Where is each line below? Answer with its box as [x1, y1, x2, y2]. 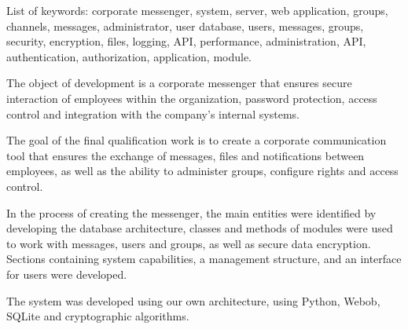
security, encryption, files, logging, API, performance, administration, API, [6, 33, 366, 49]
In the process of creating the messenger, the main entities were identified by [6, 204, 377, 221]
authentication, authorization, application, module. [6, 48, 252, 64]
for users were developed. [6, 265, 127, 282]
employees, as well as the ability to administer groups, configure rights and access [6, 163, 399, 179]
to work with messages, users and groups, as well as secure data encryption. [6, 235, 371, 251]
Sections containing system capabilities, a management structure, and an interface [6, 250, 402, 267]
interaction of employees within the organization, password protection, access [6, 90, 377, 106]
